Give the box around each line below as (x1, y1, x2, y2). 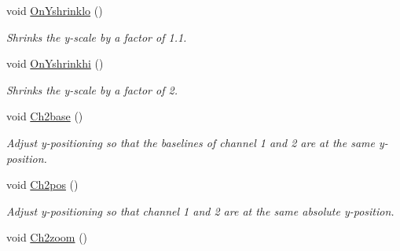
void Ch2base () (6, 108, 83, 124)
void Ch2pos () (6, 176, 79, 193)
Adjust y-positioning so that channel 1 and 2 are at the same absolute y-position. (6, 202, 394, 219)
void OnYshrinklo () (6, 2, 103, 18)
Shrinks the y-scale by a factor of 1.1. (6, 28, 187, 45)
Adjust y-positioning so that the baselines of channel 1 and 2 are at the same (6, 134, 375, 150)
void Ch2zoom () (6, 229, 88, 245)
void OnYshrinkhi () (6, 55, 104, 72)
